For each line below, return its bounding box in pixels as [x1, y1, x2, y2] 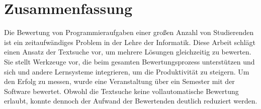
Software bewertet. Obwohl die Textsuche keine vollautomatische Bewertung [4, 85, 239, 96]
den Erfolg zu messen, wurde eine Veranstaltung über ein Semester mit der [4, 76, 235, 86]
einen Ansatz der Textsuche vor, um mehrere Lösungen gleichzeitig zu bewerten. [4, 46, 251, 57]
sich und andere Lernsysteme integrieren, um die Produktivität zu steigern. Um [4, 66, 249, 76]
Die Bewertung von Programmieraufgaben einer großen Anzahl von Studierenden [4, 27, 254, 37]
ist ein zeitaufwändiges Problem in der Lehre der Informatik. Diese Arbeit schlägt [4, 36, 256, 47]
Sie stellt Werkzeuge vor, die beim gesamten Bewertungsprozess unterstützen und [4, 56, 255, 66]
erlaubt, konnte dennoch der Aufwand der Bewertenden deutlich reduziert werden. [4, 95, 257, 106]
